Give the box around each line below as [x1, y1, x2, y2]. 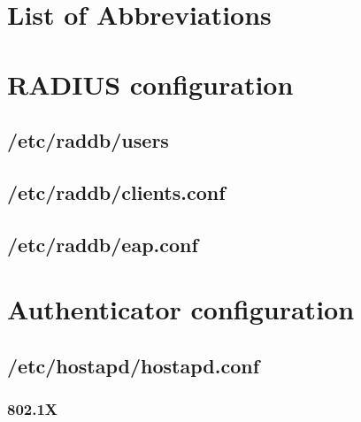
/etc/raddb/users [7, 127, 169, 154]
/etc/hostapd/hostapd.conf [7, 351, 260, 379]
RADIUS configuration [7, 65, 294, 102]
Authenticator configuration [7, 291, 355, 327]
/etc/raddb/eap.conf [7, 230, 198, 257]
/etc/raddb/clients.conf [7, 178, 226, 205]
